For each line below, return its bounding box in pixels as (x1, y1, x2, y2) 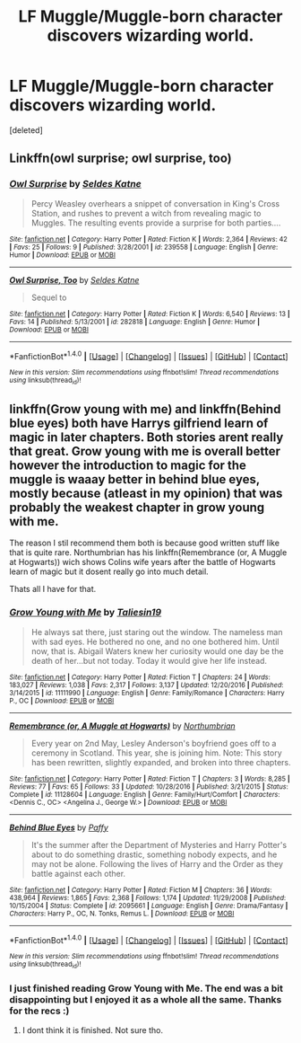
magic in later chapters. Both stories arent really (9, 429, 284, 445)
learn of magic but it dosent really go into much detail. (9, 566, 209, 577)
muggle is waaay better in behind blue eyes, (9, 472, 260, 487)
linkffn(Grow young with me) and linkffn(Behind (9, 402, 281, 417)
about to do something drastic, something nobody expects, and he (30, 849, 278, 860)
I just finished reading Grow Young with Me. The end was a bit (9, 982, 284, 994)
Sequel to (30, 292, 67, 303)
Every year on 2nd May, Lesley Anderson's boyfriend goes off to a (30, 738, 277, 748)
